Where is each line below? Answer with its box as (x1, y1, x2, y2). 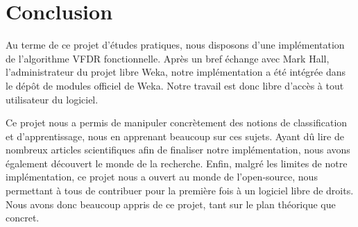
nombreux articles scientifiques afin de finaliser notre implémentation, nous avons (6, 142, 350, 157)
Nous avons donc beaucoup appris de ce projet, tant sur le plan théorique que (6, 196, 336, 211)
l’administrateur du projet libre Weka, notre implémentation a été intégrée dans (6, 65, 346, 79)
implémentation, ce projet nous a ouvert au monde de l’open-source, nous (6, 169, 318, 184)
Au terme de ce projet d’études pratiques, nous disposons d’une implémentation (6, 37, 345, 52)
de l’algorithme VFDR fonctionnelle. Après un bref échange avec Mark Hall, (6, 51, 330, 65)
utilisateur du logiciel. (6, 92, 99, 106)
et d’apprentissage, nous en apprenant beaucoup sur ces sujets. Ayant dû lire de (6, 128, 344, 143)
